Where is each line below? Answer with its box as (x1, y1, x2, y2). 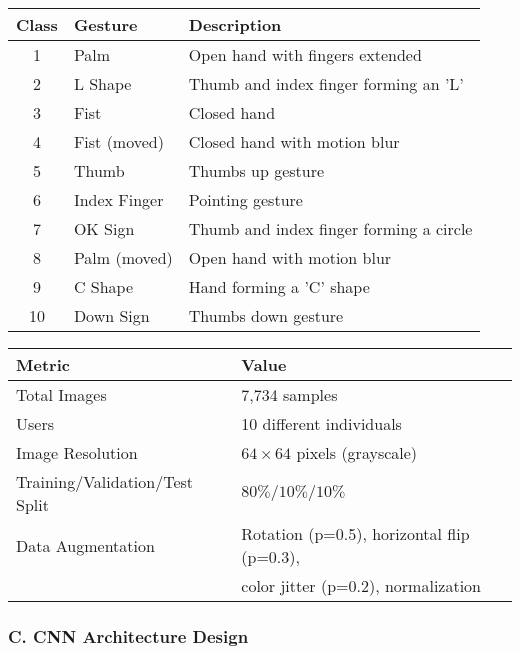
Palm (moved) (73, 246, 173, 269)
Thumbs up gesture (188, 159, 325, 182)
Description (188, 13, 282, 36)
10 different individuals (241, 412, 402, 435)
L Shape (73, 72, 132, 95)
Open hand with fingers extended (188, 43, 422, 66)
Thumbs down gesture (188, 304, 344, 327)
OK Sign (73, 217, 135, 240)
